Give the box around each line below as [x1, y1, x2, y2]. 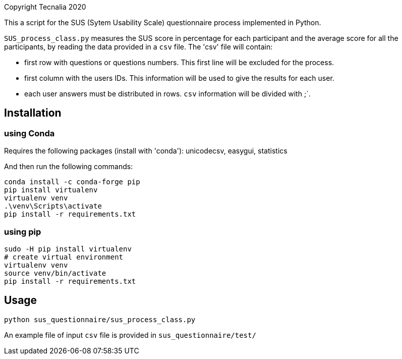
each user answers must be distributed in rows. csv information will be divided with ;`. [24, 89, 311, 98]
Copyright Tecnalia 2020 [4, 3, 86, 11]
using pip [4, 226, 41, 237]
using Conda [4, 128, 55, 138]
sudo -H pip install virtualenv [4, 244, 132, 253]
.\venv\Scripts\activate [4, 202, 102, 211]
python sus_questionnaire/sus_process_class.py [4, 315, 196, 324]
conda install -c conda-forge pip [4, 178, 140, 186]
